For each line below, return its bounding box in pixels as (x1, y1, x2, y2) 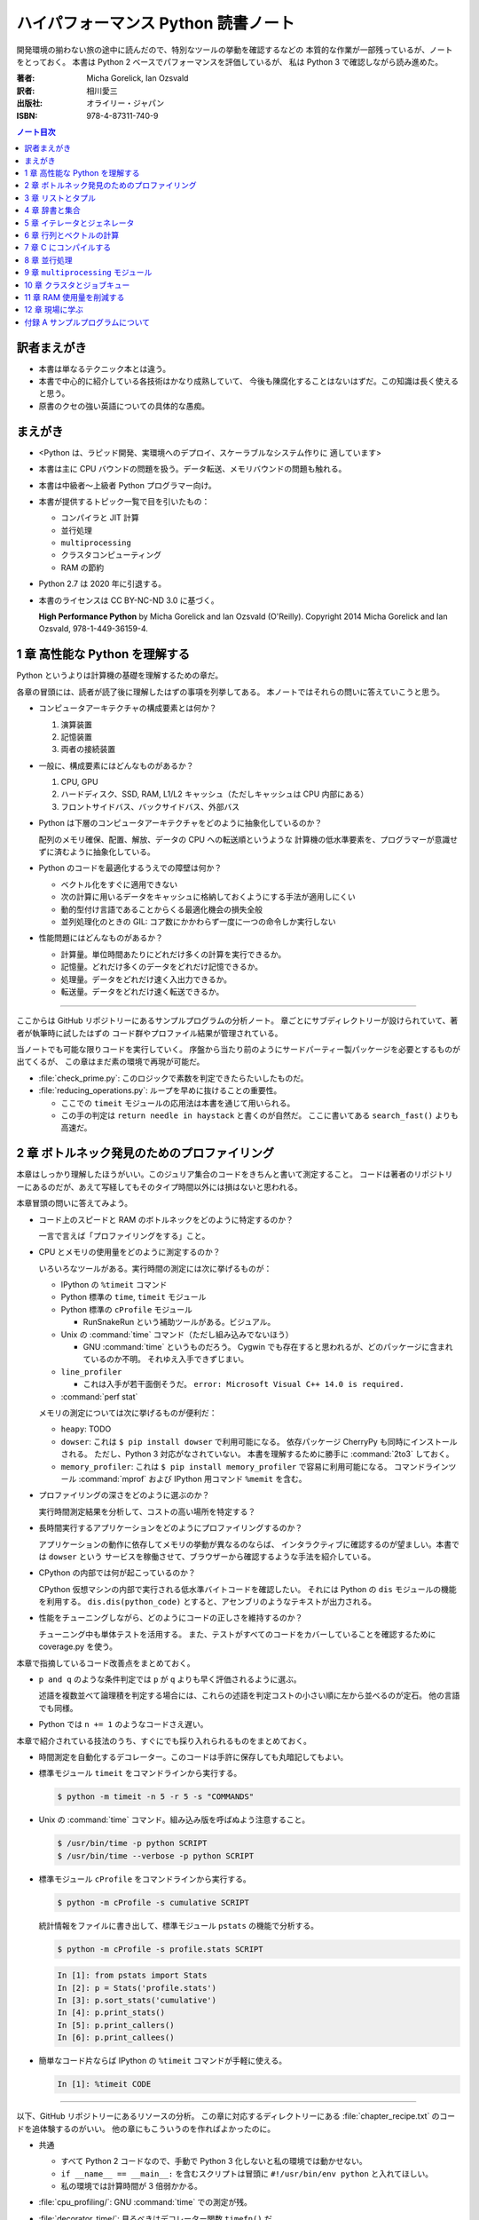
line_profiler (60, 1367, 122, 1376)
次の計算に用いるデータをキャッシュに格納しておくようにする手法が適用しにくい (60, 892, 357, 902)
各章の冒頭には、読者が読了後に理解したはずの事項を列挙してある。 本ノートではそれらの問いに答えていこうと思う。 (16, 686, 445, 697)
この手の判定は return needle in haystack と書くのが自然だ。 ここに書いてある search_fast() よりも (60, 1110, 459, 1121)
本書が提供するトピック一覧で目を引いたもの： (38, 496, 210, 506)
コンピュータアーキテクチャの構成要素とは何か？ (38, 702, 217, 714)
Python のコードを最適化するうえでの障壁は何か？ (38, 862, 223, 874)
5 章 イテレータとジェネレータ (24, 218, 135, 228)
